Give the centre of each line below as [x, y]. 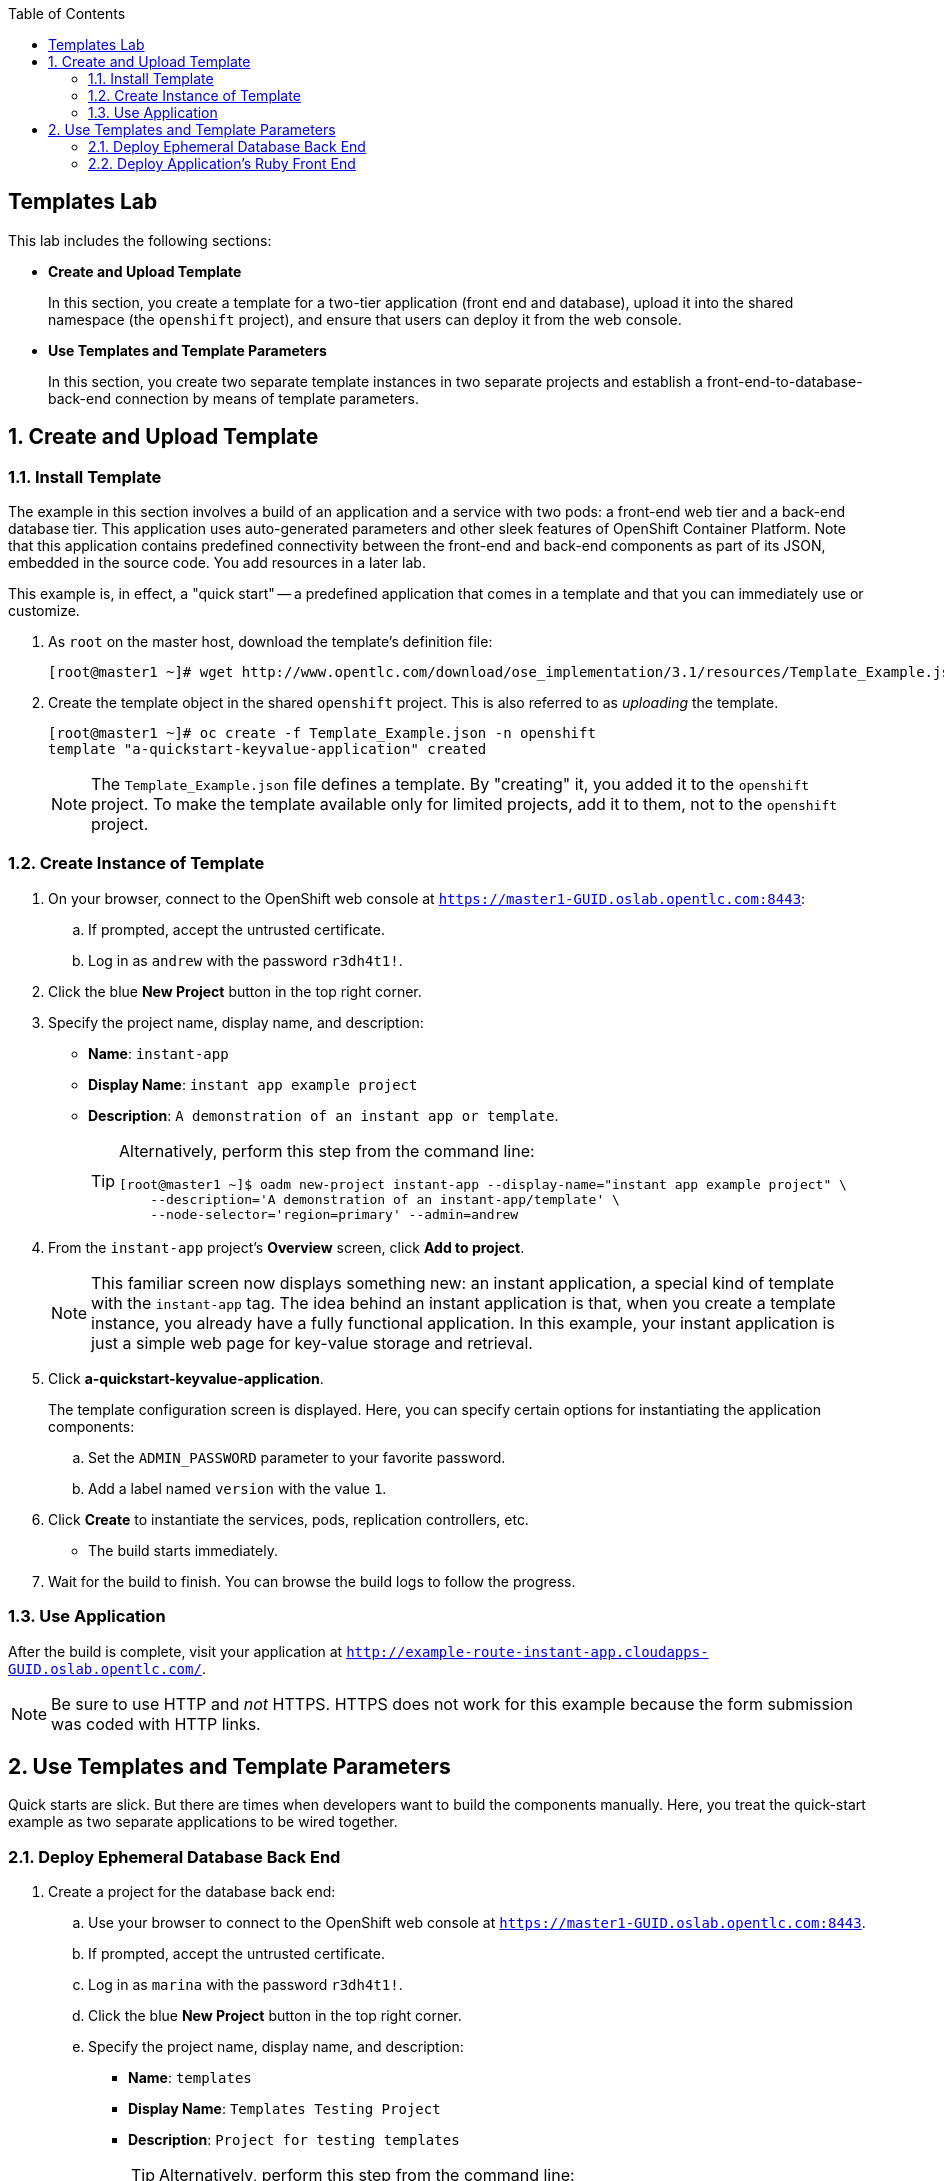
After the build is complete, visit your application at [175, 1651]
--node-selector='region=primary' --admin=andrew [334, 1214]
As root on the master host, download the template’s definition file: [270, 642]
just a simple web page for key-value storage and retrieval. [312, 1342]
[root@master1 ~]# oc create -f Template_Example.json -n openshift [322, 733]
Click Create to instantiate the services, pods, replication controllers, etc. [288, 1519]
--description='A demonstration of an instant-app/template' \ [385, 1199]
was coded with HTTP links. [156, 1723]
